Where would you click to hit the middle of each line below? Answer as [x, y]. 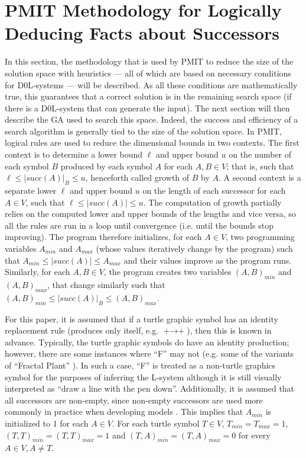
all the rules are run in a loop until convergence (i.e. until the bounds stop [139, 225]
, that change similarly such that [106, 284]
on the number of [260, 154]
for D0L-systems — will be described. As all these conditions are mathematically [151, 84]
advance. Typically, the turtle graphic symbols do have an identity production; [147, 342]
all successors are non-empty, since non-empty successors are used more [134, 400]
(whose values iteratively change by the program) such [194, 249]
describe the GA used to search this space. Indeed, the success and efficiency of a [152, 119]
